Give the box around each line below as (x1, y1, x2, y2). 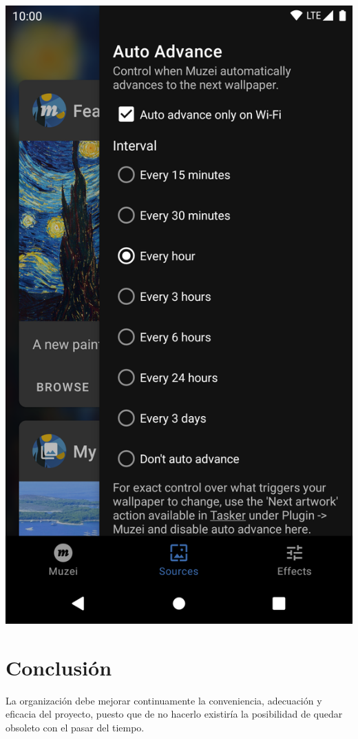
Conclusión (6, 653, 112, 681)
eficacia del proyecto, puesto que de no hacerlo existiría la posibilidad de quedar (6, 707, 343, 721)
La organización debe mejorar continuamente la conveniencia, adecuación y (6, 693, 322, 707)
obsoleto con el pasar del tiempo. (6, 720, 145, 734)
